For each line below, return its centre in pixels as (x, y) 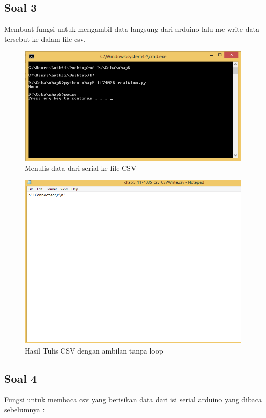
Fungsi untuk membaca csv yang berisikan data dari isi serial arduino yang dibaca (133, 399)
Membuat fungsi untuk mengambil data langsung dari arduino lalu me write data (132, 29)
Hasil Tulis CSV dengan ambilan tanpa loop (94, 350)
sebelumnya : (25, 409)
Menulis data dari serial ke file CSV (81, 168)
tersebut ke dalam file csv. (45, 39)
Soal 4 (21, 378)
